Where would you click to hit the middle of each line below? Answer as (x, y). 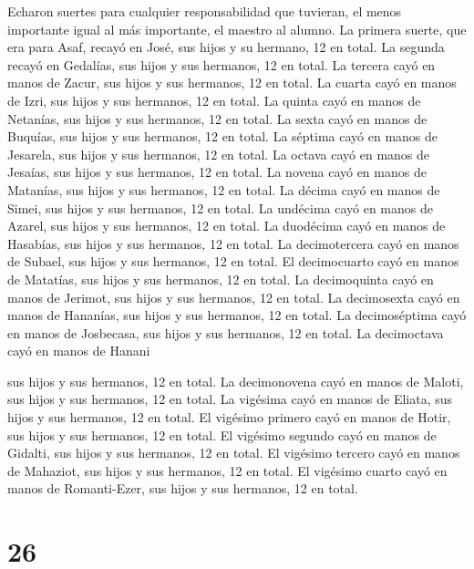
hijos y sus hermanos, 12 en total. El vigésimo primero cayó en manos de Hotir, (229, 417)
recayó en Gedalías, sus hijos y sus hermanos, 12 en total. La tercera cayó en (222, 64)
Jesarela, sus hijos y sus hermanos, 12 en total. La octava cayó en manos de (219, 154)
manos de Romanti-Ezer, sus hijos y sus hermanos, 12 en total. (183, 488)
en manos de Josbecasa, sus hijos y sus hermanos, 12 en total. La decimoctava (226, 332)
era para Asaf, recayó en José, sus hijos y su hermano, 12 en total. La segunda (226, 47)
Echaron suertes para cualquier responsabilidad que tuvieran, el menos (205, 11)
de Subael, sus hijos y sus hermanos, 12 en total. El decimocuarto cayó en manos (233, 261)
